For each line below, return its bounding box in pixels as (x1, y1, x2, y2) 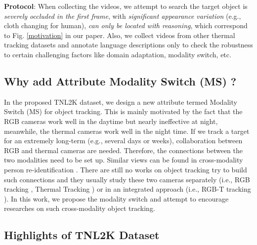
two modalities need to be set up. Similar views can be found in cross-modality (4, 155, 243, 165)
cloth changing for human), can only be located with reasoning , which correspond (4, 20, 248, 31)
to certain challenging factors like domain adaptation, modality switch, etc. (4, 49, 231, 59)
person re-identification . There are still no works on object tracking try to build (4, 164, 247, 174)
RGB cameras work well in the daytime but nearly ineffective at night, (4, 116, 218, 126)
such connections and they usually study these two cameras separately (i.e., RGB (4, 174, 250, 184)
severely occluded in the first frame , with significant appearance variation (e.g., (4, 10, 241, 21)
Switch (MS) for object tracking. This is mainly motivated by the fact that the (4, 106, 243, 117)
